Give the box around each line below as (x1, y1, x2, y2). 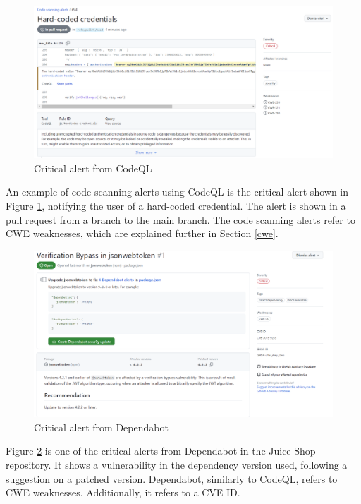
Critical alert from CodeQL (34, 160, 152, 175)
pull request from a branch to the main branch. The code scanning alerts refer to (6, 212, 355, 227)
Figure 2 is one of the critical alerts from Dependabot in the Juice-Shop (6, 443, 316, 458)
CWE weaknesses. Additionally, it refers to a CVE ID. (6, 485, 240, 500)
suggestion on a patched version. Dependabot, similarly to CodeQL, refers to (6, 471, 338, 486)
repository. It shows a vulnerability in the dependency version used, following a (6, 457, 348, 472)
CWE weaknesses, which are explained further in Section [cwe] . (6, 226, 279, 241)
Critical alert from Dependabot (34, 419, 169, 434)
